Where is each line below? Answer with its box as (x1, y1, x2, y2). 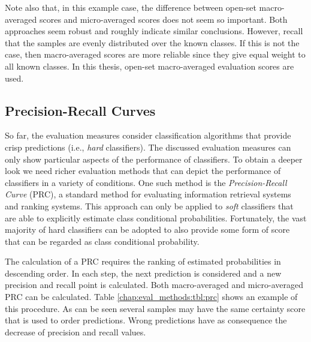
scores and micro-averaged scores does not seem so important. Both (39, 13, 288, 25)
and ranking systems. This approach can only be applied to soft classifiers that (5, 199, 294, 212)
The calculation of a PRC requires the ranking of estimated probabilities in (5, 255, 281, 268)
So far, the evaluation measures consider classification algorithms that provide (5, 129, 291, 142)
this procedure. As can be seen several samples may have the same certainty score (5, 302, 306, 314)
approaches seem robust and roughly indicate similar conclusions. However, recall (5, 25, 303, 37)
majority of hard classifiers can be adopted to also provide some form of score (5, 223, 290, 236)
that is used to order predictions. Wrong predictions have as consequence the (5, 314, 287, 326)
